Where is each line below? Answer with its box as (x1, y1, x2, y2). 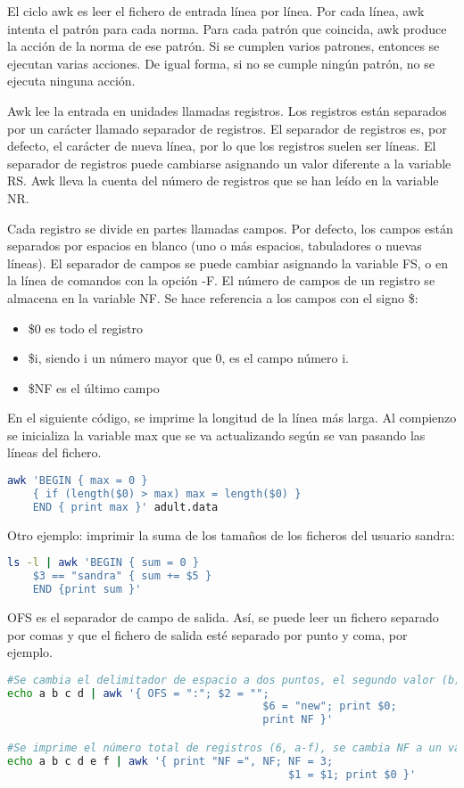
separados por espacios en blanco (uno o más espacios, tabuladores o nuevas (7, 236, 422, 255)
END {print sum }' (32, 583, 142, 596)
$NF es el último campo (28, 378, 160, 397)
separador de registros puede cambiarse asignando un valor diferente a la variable (7, 153, 452, 172)
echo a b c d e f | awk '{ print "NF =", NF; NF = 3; (7, 754, 334, 767)
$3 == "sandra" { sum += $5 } (32, 570, 212, 583)
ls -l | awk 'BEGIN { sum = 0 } (7, 556, 199, 570)
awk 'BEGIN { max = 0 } (7, 474, 148, 488)
